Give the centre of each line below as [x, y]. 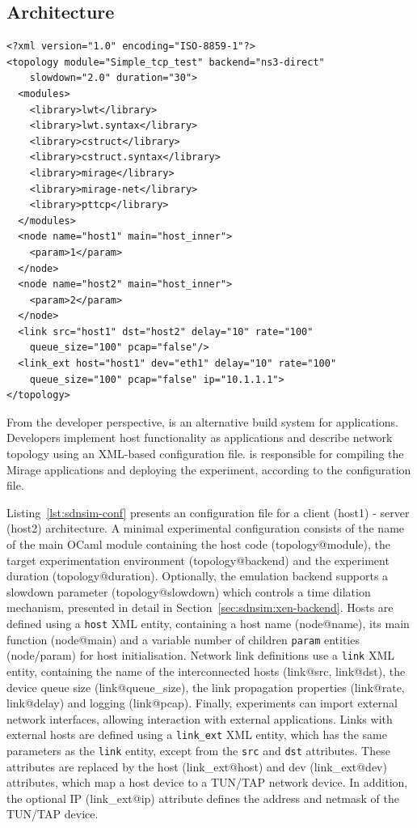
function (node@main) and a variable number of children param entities [183, 639]
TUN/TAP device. [53, 814]
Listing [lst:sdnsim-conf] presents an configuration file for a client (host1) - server [208, 512]
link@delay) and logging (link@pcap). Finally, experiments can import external [202, 703]
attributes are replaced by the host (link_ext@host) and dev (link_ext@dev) [197, 766]
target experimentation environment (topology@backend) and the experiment [198, 560]
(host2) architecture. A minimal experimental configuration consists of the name [206, 528]
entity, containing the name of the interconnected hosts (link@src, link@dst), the [206, 671]
